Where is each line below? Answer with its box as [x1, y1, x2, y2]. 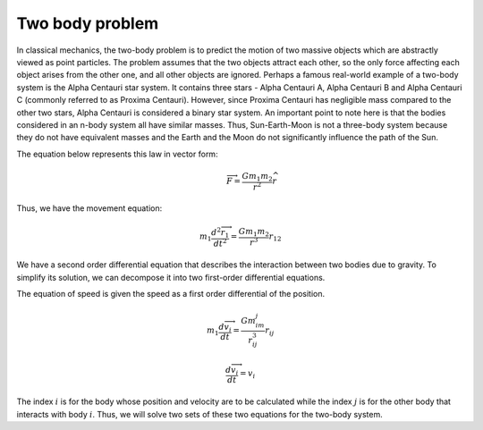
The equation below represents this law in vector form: [16, 148, 218, 159]
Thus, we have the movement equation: [16, 203, 163, 214]
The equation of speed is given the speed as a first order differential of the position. [16, 288, 326, 299]
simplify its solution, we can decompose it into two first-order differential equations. [16, 272, 326, 282]
